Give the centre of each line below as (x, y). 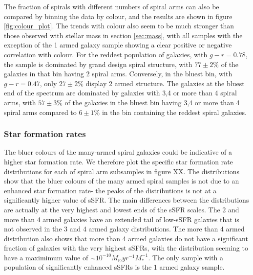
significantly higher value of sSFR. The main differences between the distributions (126, 200)
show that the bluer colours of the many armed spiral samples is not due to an (122, 181)
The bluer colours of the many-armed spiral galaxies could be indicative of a (118, 152)
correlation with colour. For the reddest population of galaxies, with (106, 54)
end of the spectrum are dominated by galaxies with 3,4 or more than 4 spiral (120, 93)
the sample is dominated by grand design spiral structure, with (98, 64)
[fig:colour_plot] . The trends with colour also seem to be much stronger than (119, 26)
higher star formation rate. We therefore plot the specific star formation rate (118, 161)
